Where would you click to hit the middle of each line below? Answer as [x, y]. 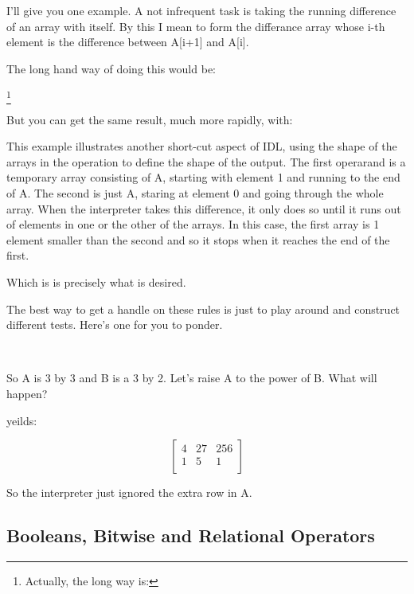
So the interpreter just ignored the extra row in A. [129, 492]
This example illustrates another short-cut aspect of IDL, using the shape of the [202, 146]
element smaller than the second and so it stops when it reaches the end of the [198, 239]
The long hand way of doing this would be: [111, 68]
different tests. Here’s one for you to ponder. [115, 324]
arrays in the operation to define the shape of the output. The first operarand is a [206, 161]
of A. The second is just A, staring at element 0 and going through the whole [195, 193]
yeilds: [22, 420]
